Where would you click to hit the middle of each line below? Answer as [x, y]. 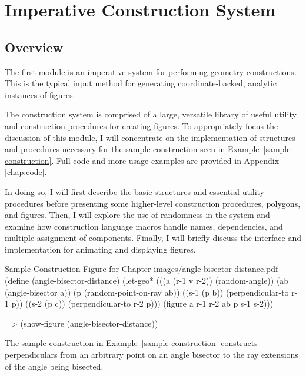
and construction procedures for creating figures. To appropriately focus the [142, 125]
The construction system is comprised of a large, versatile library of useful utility [151, 114]
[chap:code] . [26, 172]
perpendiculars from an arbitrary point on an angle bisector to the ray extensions [152, 355]
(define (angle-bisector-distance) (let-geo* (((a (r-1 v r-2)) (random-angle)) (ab [147, 281]
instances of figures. [40, 94]
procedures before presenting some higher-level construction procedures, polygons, [153, 203]
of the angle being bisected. [54, 366]
